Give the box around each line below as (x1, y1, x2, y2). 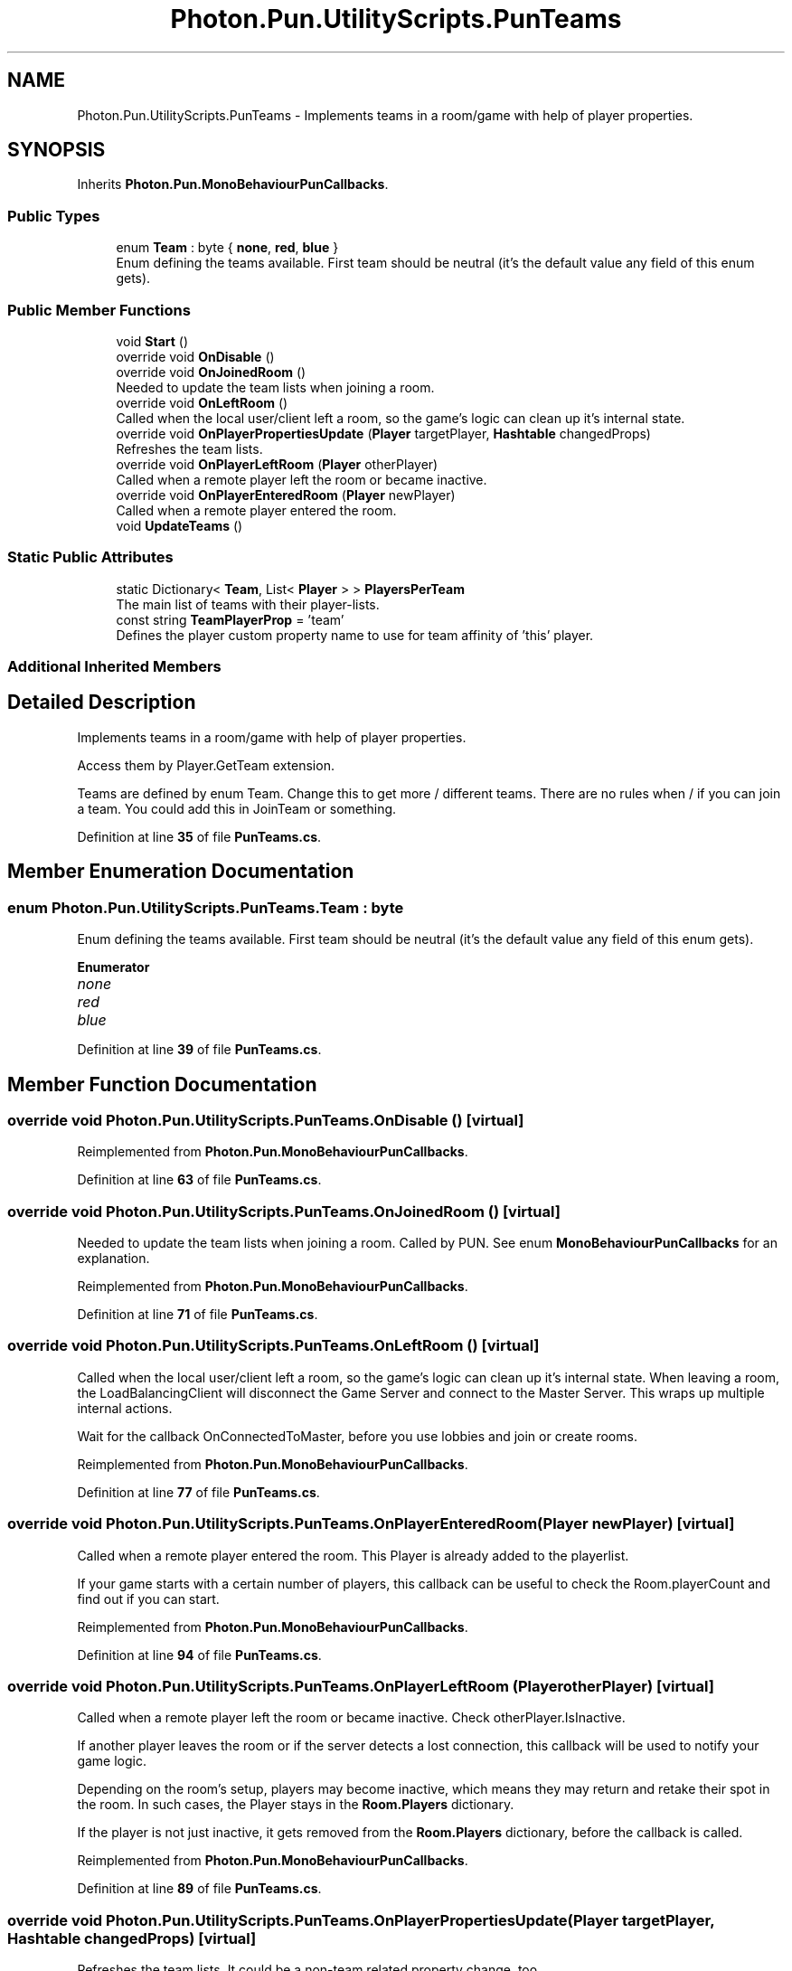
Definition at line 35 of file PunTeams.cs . (77, 828, 322, 844)
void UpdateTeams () (116, 517, 243, 533)
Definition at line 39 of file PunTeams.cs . (77, 1042, 322, 1058)
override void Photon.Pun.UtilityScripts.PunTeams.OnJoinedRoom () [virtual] (7, 1202, 561, 1221)
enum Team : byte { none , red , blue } (116, 240, 339, 256)
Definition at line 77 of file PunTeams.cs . (77, 1484, 320, 1500)
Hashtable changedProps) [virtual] (7, 1929, 257, 1947)
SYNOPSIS (7, 138, 106, 162)
